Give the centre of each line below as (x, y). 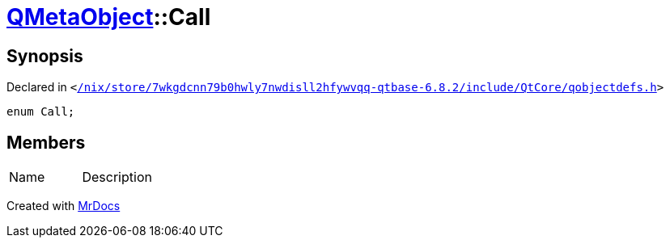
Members (46, 142)
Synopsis (45, 56)
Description (117, 177)
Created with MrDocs (64, 206)
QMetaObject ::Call (109, 17)
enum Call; (41, 112)
